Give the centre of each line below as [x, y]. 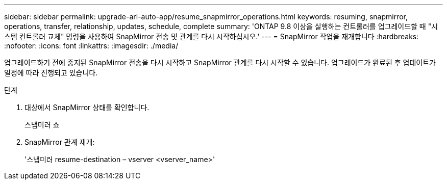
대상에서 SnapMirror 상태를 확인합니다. [87, 107]
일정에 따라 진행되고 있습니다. [51, 73]
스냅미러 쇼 [42, 125]
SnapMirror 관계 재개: [60, 142]
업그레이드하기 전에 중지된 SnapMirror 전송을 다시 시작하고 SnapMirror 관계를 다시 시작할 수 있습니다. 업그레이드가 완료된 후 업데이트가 [220, 62]
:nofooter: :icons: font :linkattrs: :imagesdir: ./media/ [91, 46]
